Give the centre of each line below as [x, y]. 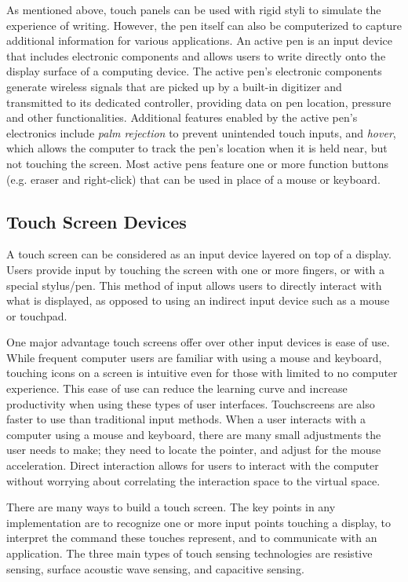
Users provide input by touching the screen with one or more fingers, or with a [196, 269]
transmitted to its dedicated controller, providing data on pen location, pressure [199, 102]
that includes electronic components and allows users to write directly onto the [196, 55]
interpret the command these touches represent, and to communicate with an [192, 538]
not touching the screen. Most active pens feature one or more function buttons [197, 163]
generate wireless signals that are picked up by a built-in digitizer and [174, 86]
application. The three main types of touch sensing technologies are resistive [189, 553]
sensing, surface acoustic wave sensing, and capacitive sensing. [155, 568]
